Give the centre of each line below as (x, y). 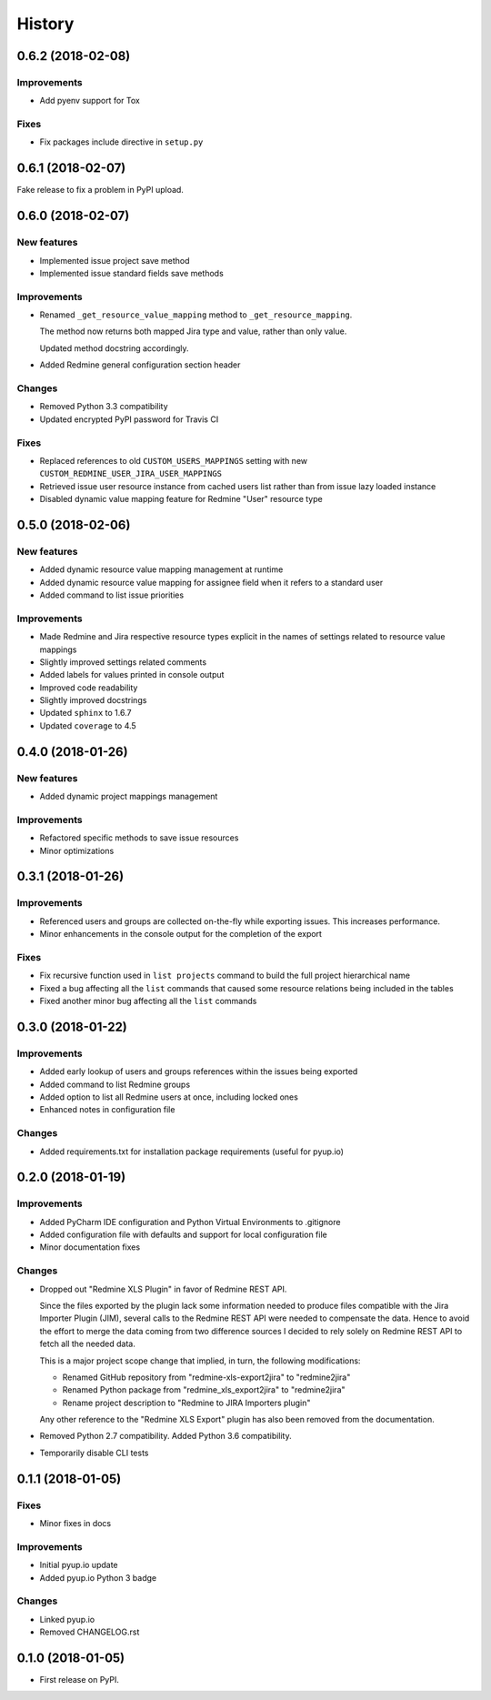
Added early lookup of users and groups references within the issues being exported (199, 1071)
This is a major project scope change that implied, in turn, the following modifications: (200, 1361)
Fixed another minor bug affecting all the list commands (148, 1001)
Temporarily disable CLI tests (94, 1453)
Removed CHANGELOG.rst (90, 1632)
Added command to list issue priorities (112, 595)
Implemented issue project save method (115, 260)
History (45, 24)
